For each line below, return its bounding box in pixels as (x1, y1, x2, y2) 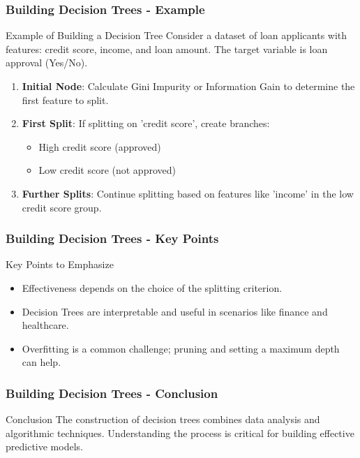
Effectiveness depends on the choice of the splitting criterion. (22, 280, 283, 295)
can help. (22, 355, 61, 369)
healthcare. (22, 318, 69, 332)
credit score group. (22, 200, 102, 214)
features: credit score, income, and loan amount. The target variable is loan (6, 41, 328, 56)
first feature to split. (22, 92, 109, 107)
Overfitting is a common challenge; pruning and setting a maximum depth (22, 341, 340, 355)
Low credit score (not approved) (38, 163, 176, 177)
